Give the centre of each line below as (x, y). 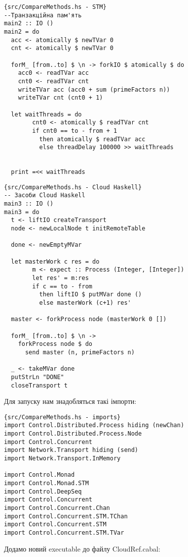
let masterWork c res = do (55, 261)
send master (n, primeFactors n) (80, 352)
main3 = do (22, 212)
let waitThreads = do (46, 114)
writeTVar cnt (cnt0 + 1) (60, 98)
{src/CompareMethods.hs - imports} (62, 417)
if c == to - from (62, 286)
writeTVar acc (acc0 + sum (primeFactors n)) (94, 89)
